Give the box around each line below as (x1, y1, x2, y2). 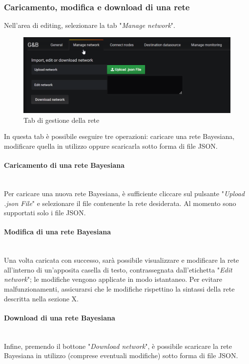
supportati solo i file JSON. (4, 207, 86, 218)
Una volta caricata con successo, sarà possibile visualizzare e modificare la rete (4, 255, 239, 265)
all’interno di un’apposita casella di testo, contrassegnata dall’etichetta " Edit (4, 264, 232, 274)
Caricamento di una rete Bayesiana (4, 160, 125, 170)
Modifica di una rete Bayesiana (4, 227, 111, 237)
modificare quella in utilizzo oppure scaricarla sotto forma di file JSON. (4, 141, 218, 151)
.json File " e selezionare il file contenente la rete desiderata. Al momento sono (4, 198, 236, 208)
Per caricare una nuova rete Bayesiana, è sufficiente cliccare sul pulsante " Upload (4, 188, 245, 199)
